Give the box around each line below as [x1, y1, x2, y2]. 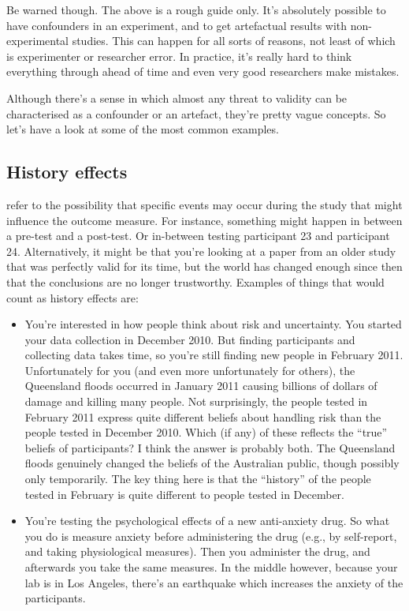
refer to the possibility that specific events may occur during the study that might [6, 196, 403, 212]
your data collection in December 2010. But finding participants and [24, 331, 355, 347]
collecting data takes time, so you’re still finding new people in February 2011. [24, 347, 403, 363]
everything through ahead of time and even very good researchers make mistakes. [6, 63, 400, 80]
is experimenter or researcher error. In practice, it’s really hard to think [6, 47, 352, 64]
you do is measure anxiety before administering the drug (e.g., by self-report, [24, 527, 397, 544]
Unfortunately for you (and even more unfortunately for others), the [24, 362, 355, 378]
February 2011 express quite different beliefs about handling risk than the [24, 408, 381, 425]
